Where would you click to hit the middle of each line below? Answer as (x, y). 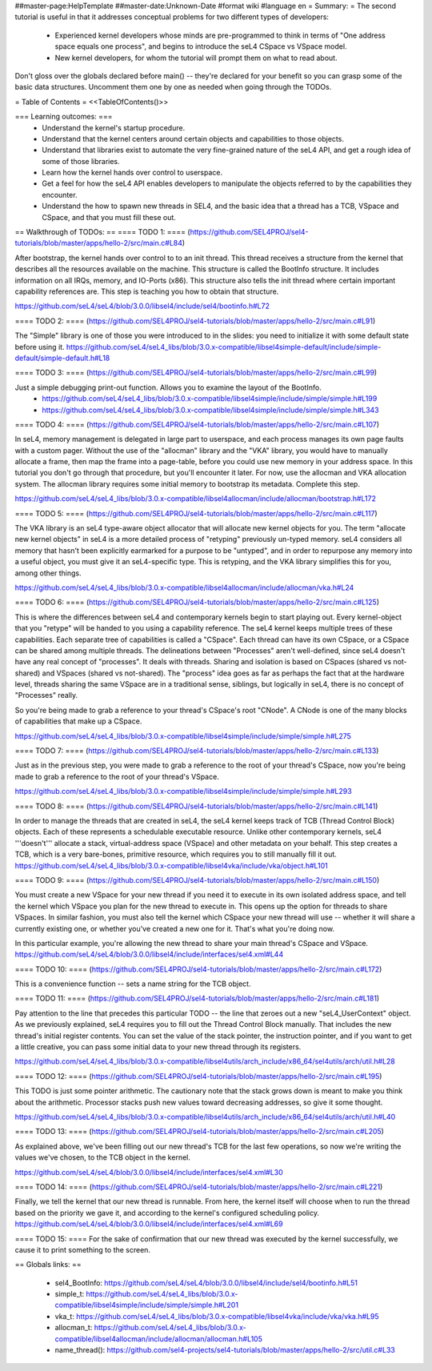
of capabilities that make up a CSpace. (78, 721)
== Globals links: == (48, 1265)
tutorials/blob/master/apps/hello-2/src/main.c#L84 (99, 243)
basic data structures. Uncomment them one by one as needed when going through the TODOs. (173, 87)
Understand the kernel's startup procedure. (114, 127)
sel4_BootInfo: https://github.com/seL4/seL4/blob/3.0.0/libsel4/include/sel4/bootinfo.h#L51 (206, 1283)
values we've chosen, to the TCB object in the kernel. (103, 1157)
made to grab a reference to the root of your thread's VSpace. (117, 776)
